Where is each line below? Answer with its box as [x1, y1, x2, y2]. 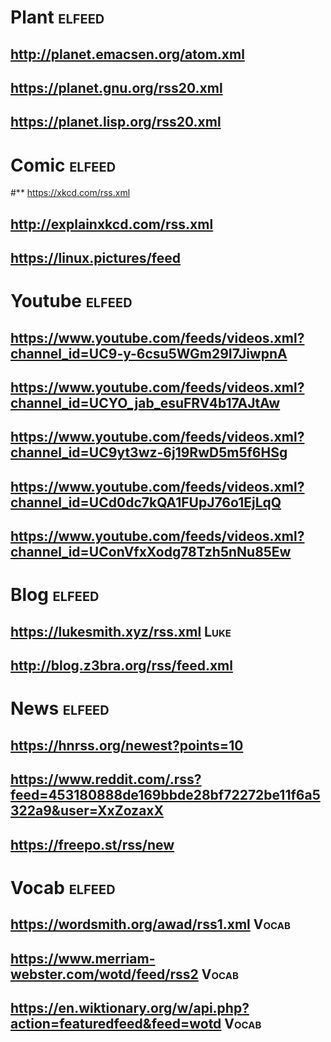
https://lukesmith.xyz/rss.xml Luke [10, 623, 232, 640]
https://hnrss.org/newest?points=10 [10, 737, 244, 754]
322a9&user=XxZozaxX [10, 802, 165, 820]
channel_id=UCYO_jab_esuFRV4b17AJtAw [10, 395, 281, 412]
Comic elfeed [10, 154, 117, 176]
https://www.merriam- [10, 950, 156, 967]
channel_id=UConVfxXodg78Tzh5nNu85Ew [10, 544, 292, 561]
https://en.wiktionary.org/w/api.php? [10, 999, 250, 1016]
